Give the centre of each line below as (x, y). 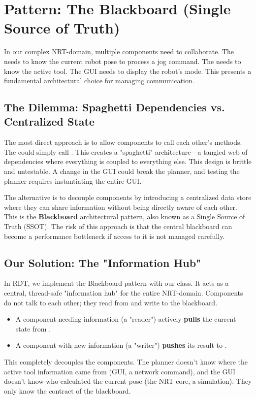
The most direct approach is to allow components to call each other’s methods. (123, 142)
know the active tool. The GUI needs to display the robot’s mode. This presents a (128, 71)
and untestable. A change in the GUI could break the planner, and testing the (122, 171)
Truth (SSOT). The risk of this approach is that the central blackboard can (118, 226)
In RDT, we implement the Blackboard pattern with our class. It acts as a (116, 283)
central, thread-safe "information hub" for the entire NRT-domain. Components (124, 293)
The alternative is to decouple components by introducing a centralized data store (128, 197)
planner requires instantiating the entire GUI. (73, 181)
